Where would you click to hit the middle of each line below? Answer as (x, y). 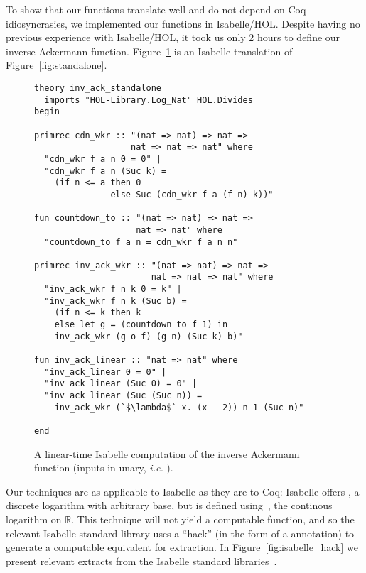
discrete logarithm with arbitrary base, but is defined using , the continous (169, 505)
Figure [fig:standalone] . (56, 65)
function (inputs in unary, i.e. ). (104, 468)
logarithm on (34, 519)
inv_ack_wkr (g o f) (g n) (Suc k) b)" (149, 336)
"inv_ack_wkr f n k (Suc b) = (115, 301)
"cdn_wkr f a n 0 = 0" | (103, 159)
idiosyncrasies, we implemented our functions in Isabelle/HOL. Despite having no (183, 23)
